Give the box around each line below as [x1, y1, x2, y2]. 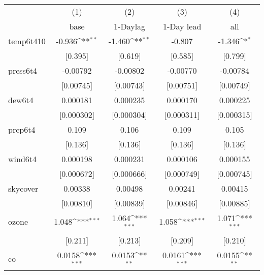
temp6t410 [8, 35, 46, 47]
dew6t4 [8, 94, 34, 106]
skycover [8, 182, 39, 194]
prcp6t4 [8, 124, 36, 135]
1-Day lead [162, 20, 202, 32]
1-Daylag [114, 20, 146, 32]
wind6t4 [8, 153, 37, 165]
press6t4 [8, 65, 38, 76]
